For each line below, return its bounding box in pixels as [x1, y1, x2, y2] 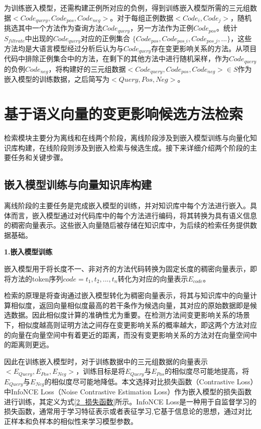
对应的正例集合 [80, 33, 130, 43]
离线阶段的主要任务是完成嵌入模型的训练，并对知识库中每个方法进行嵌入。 [4, 200, 250, 211]
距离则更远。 [11, 339, 53, 350]
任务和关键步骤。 [11, 152, 67, 163]
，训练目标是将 [76, 366, 125, 376]
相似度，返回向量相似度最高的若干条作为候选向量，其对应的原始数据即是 [11, 300, 250, 310]
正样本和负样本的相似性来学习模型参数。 [4, 416, 138, 426]
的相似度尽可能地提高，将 [165, 366, 249, 376]
